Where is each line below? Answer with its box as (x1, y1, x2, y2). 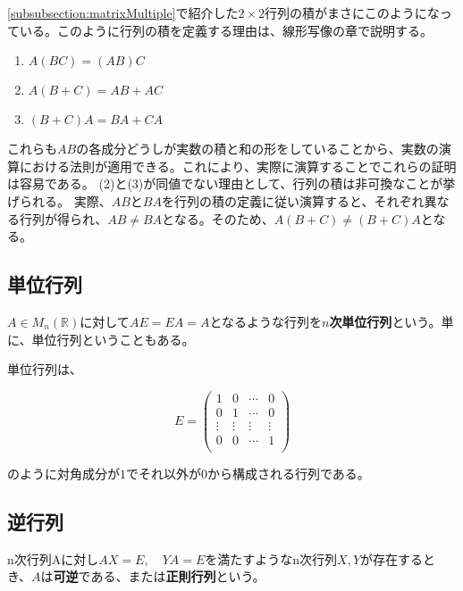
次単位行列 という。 (329, 312, 442, 330)
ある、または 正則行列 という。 (90, 567, 265, 586)
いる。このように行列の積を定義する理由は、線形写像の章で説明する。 (19, 21, 433, 39)
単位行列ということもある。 (31, 329, 195, 348)
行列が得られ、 (19, 209, 108, 228)
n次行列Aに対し (7, 549, 99, 568)
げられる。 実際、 (7, 191, 112, 210)
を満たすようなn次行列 (205, 549, 338, 568)
